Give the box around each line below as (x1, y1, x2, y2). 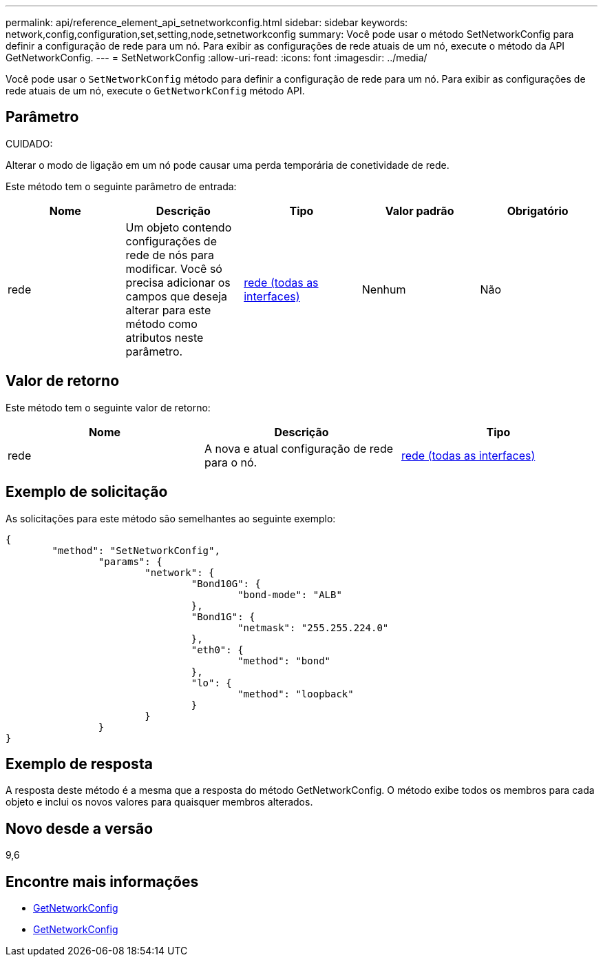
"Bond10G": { (191, 577, 261, 589)
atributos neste (125, 330, 204, 345)
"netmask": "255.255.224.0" (237, 622, 389, 633)
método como (125, 316, 198, 331)
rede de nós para (125, 247, 214, 262)
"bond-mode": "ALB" (237, 589, 342, 600)
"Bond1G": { (191, 611, 255, 622)
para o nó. (204, 455, 257, 469)
